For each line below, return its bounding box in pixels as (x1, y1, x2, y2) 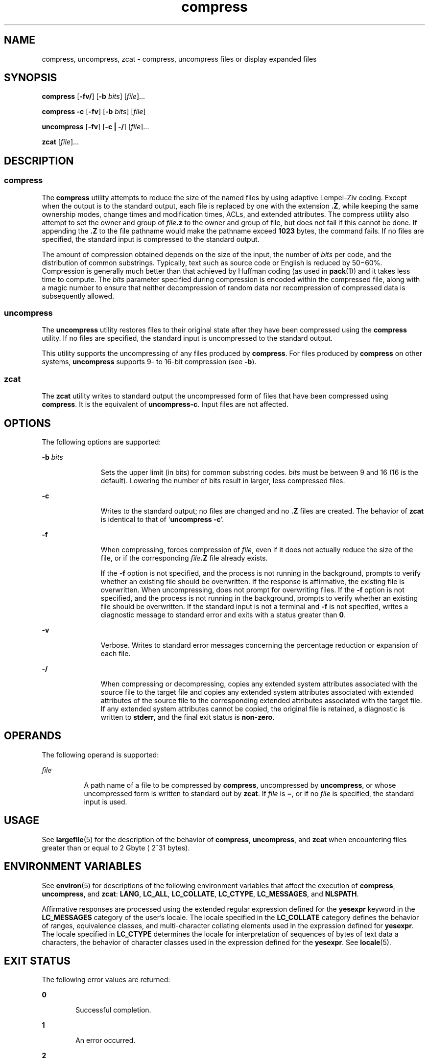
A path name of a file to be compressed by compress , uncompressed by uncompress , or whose (84, 780, 396, 789)
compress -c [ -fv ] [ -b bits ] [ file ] (42, 107, 146, 116)
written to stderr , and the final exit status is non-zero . (100, 713, 275, 721)
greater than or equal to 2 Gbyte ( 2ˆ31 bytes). (42, 843, 190, 852)
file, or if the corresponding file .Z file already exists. (100, 554, 268, 562)
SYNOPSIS (4, 71, 57, 84)
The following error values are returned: (42, 975, 170, 984)
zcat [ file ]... (42, 138, 79, 146)
